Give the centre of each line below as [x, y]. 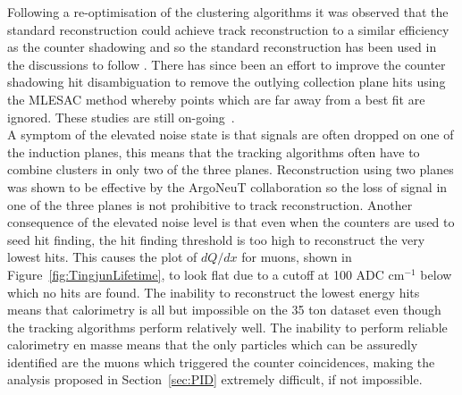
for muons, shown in [297, 257]
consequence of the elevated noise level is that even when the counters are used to [231, 222]
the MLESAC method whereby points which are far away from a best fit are [216, 99]
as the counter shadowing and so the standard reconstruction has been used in [222, 47]
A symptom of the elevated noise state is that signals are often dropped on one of [231, 134]
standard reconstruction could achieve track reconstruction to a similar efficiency [228, 29]
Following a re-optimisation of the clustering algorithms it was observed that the [228, 12]
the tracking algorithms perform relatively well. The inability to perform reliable [227, 327]
